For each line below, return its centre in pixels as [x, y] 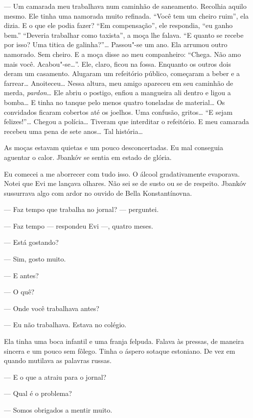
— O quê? [19, 292]
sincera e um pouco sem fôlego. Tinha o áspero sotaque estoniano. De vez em [120, 351]
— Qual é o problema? [38, 393]
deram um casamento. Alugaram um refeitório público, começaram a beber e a [122, 73]
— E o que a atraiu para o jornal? [55, 377]
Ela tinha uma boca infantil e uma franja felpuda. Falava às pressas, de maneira [124, 341]
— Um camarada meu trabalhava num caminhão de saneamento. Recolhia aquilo [125, 6]
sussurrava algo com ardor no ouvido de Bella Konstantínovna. [98, 193]
